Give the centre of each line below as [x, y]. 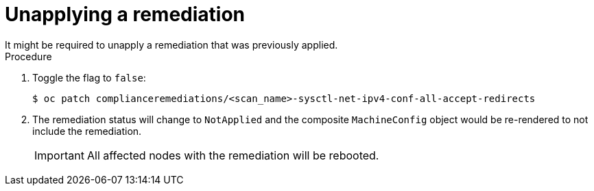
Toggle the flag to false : [89, 77]
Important [59, 155]
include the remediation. [87, 131]
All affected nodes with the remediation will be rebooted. [233, 155]
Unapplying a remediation [125, 14]
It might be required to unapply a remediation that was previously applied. [171, 44]
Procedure [28, 56]
